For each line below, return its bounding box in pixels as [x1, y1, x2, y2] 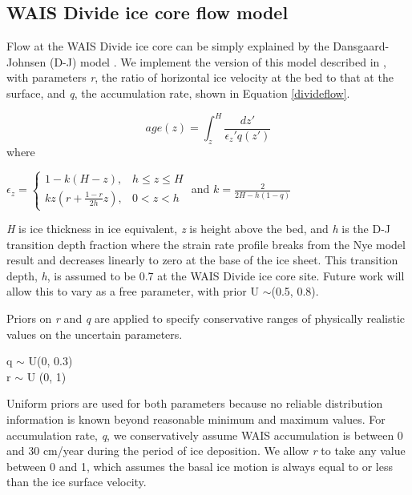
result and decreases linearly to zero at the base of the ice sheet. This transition [6, 252, 398, 268]
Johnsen [6, 53, 46, 70]
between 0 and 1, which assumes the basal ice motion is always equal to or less [6, 457, 394, 474]
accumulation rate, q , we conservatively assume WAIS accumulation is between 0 [6, 426, 403, 443]
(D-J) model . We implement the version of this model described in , [49, 53, 386, 70]
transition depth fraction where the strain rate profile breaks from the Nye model [6, 235, 406, 252]
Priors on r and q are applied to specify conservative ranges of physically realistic [6, 310, 406, 326]
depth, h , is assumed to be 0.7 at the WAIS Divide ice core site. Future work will [6, 267, 405, 284]
